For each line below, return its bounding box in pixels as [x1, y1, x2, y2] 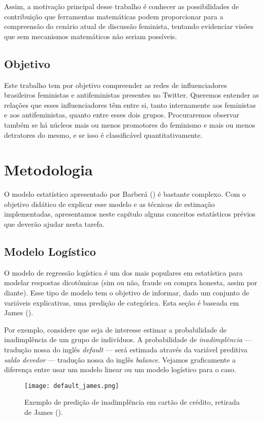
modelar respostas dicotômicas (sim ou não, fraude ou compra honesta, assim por [4, 277, 257, 288]
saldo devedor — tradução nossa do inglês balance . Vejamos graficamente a [4, 354, 236, 365]
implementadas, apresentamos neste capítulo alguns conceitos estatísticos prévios [4, 208, 256, 219]
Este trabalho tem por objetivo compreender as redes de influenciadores [4, 79, 227, 90]
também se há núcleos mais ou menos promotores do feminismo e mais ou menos [4, 119, 255, 130]
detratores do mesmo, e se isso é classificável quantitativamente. [4, 129, 203, 140]
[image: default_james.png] [24, 382, 119, 389]
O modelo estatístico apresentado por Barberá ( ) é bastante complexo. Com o [4, 189, 246, 199]
